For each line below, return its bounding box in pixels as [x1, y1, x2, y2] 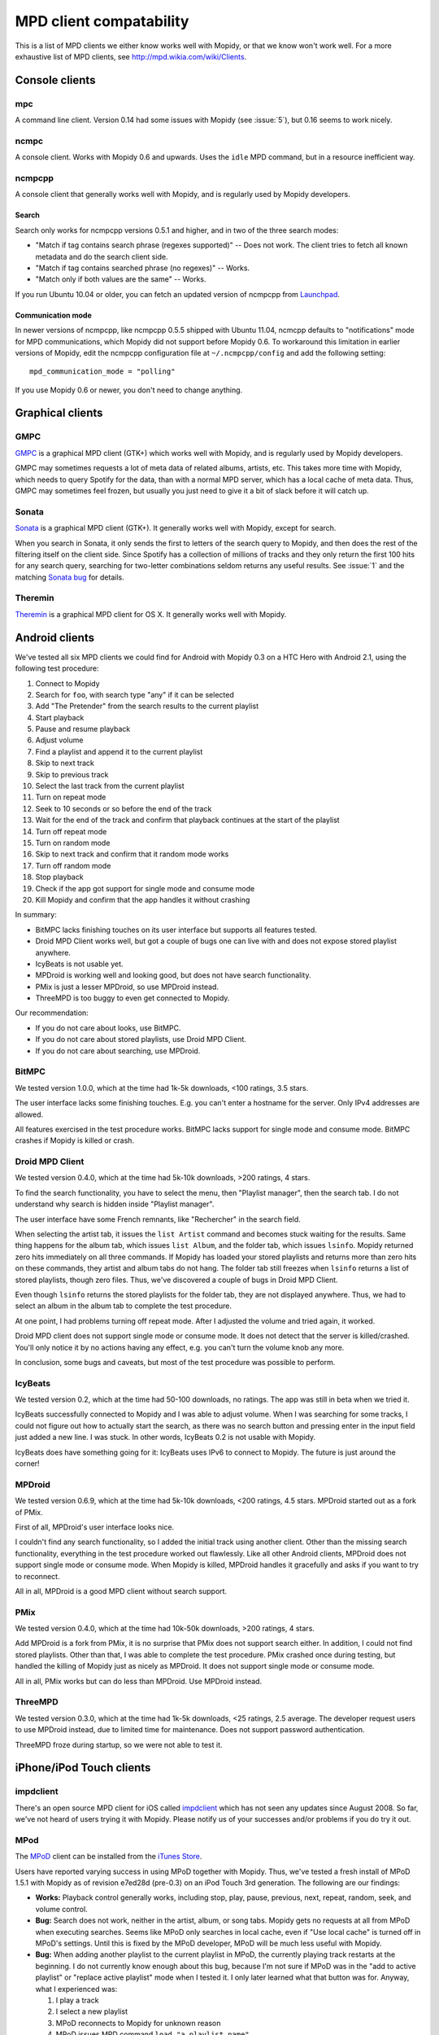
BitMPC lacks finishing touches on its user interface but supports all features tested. [35, 925, 317, 934]
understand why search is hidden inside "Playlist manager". [15, 1199, 215, 1209]
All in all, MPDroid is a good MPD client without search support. [15, 1586, 228, 1595]
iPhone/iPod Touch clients [15, 1761, 151, 1775]
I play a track [55, 1995, 99, 2005]
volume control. [35, 1904, 89, 1914]
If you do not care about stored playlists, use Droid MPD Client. [35, 1035, 247, 1044]
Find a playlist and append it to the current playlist [35, 746, 203, 756]
